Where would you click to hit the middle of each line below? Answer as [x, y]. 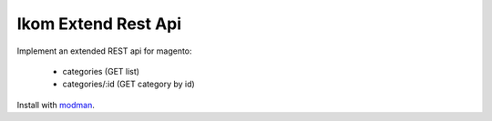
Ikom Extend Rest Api [99, 24]
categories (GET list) [101, 71]
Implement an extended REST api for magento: [104, 51]
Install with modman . [56, 105]
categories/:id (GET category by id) [128, 84]
